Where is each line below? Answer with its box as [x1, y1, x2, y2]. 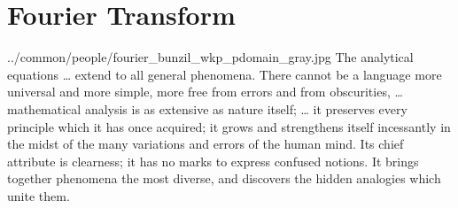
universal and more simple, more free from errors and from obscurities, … [7, 82, 403, 101]
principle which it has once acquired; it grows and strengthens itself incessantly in [7, 117, 451, 135]
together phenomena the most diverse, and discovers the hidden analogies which [7, 169, 441, 188]
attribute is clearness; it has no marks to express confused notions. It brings [7, 151, 419, 170]
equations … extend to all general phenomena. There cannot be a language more [7, 65, 442, 83]
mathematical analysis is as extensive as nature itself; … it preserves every [7, 99, 408, 118]
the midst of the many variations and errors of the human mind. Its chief [7, 135, 404, 153]
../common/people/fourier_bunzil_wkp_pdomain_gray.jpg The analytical [7, 48, 414, 66]
